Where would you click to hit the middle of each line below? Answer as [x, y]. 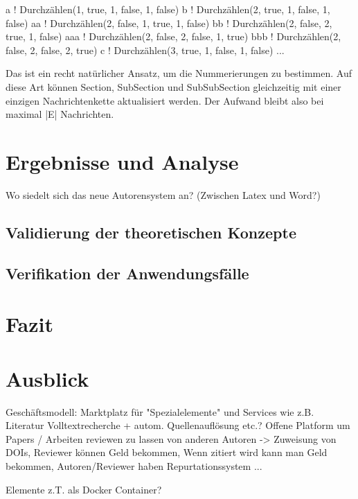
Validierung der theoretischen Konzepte [151, 232]
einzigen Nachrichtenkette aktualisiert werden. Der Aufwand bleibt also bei [165, 100]
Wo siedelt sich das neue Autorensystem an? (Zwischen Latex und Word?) [163, 194]
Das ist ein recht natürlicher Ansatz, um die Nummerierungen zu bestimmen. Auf [179, 73]
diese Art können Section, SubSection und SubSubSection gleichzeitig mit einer [173, 86]
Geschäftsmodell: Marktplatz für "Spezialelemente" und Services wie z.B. [160, 411]
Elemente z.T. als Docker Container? [84, 489]
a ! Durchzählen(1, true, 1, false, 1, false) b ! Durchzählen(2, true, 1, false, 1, [168, 9]
